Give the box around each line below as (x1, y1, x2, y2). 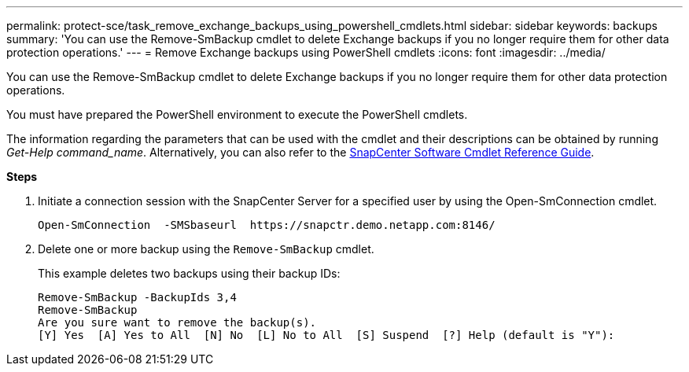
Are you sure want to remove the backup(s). (38, 316, 317, 329)
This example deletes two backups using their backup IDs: (38, 267, 341, 280)
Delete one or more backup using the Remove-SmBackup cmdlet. (38, 242, 374, 256)
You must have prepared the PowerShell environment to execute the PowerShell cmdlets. (6, 108, 468, 121)
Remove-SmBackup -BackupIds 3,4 (38, 291, 237, 304)
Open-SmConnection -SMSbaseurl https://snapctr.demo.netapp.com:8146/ (38, 219, 496, 231)
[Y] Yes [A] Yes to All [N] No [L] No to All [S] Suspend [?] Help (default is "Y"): (38, 329, 615, 341)
